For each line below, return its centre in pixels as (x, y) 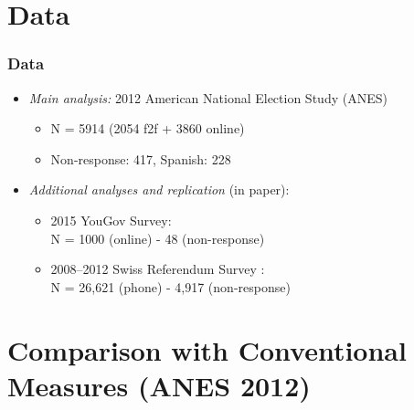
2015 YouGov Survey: (111, 220)
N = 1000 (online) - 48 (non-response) (158, 238)
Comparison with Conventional (207, 349)
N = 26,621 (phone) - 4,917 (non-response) (170, 286)
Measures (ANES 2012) (159, 385)
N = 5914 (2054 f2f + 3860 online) (148, 128)
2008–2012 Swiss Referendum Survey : (158, 269)
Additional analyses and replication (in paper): (159, 189)
